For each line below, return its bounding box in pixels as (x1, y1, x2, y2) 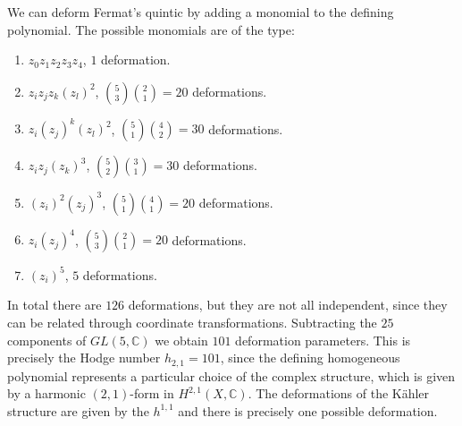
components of (7, 330, 87, 349)
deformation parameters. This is (235, 330, 411, 349)
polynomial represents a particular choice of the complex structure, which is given (7, 366, 456, 385)
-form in (130, 384, 174, 403)
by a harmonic (7, 384, 86, 403)
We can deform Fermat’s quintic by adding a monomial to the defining (7, 3, 394, 21)
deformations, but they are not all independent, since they (128, 295, 448, 314)
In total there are (7, 295, 102, 314)
